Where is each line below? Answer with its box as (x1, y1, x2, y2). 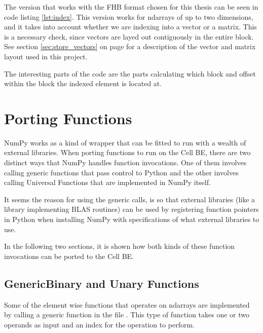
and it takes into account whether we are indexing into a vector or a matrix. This (4, 21, 257, 32)
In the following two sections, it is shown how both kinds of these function (4, 241, 235, 251)
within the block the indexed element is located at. (4, 78, 162, 89)
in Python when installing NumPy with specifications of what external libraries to (4, 214, 259, 225)
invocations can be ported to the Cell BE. (4, 250, 134, 261)
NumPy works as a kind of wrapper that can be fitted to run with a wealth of (4, 137, 246, 147)
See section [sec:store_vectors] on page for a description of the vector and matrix (4, 41, 256, 52)
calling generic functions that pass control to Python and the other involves (4, 167, 239, 177)
